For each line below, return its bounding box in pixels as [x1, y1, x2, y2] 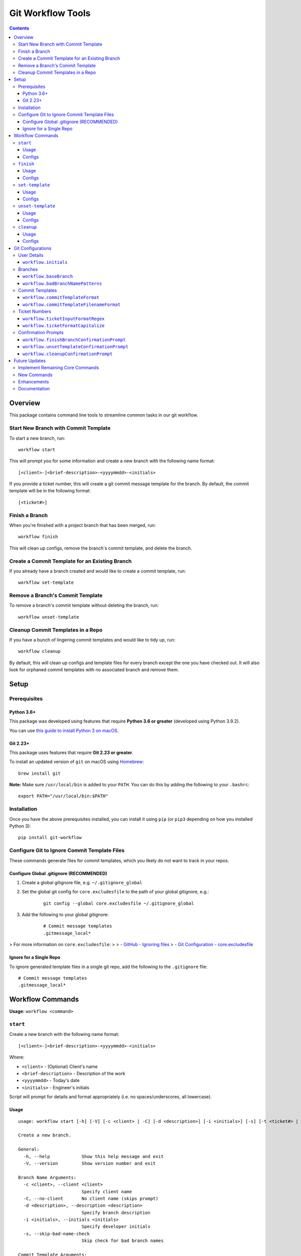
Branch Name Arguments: [18, 1175, 77, 1180]
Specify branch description [81, 1210, 150, 1215]
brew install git [18, 770, 61, 776]
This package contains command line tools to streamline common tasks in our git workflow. [9, 412, 198, 418]
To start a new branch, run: [9, 435, 65, 441]
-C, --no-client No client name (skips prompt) [23, 1196, 159, 1201]
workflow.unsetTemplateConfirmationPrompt [23, 344, 129, 350]
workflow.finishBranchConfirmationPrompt [23, 337, 126, 343]
